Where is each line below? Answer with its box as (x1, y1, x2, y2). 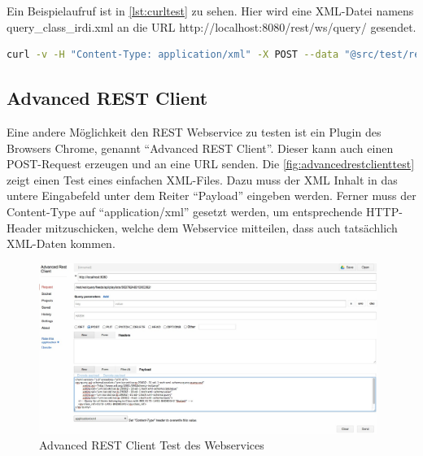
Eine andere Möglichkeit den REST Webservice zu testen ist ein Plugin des (7, 123, 382, 140)
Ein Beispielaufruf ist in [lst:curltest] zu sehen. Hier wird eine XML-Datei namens (7, 2, 414, 19)
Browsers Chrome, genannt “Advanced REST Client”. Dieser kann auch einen (7, 139, 394, 156)
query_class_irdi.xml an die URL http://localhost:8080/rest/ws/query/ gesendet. (7, 18, 416, 35)
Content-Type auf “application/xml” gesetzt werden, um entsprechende (7, 202, 363, 219)
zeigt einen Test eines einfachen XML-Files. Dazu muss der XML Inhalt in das (7, 171, 398, 188)
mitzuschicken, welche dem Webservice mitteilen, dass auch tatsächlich (45, 219, 398, 236)
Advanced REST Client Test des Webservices (39, 436, 264, 454)
